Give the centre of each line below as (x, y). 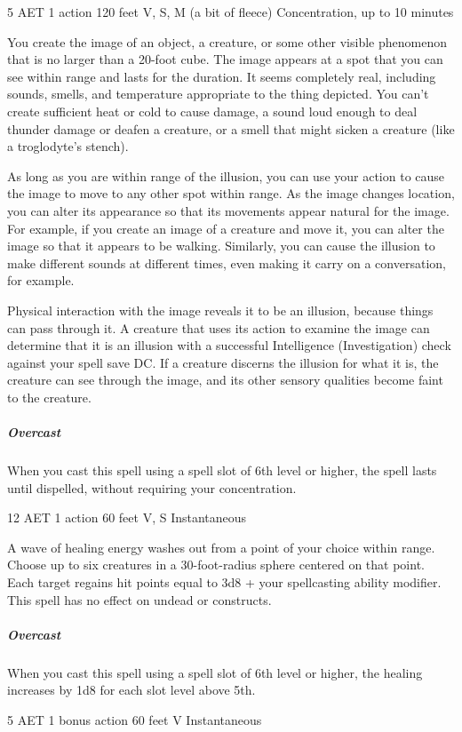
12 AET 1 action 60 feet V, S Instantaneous (127, 517)
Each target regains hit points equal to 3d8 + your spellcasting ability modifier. (224, 582)
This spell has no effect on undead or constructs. (139, 599)
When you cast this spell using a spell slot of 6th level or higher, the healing (215, 672)
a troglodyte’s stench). (68, 146)
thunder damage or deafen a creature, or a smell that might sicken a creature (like (231, 128)
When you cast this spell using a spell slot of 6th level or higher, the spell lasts (222, 470)
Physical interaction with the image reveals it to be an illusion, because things (220, 310)
